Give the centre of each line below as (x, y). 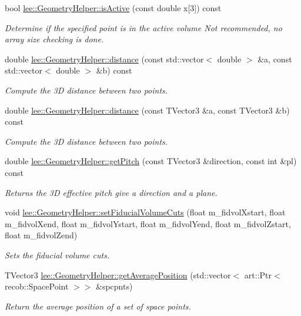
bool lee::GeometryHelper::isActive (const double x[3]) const (113, 8)
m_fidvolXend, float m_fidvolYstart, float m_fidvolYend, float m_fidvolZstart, (148, 223)
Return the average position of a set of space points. (98, 306)
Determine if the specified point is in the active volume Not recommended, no (143, 27)
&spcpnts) (114, 286)
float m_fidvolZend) (41, 235)
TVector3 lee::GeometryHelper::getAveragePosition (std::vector (118, 275)
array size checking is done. (54, 39)
